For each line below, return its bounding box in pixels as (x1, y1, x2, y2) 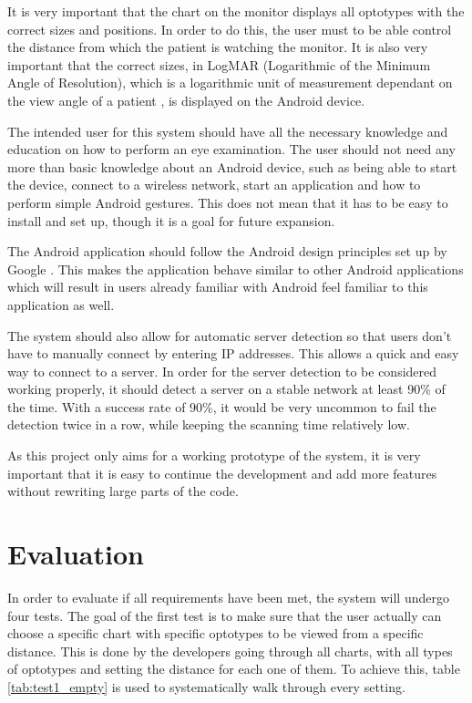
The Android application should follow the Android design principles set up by (7, 242, 447, 261)
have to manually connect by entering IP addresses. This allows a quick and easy (7, 344, 459, 363)
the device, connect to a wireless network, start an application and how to (7, 175, 421, 194)
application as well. (7, 295, 115, 314)
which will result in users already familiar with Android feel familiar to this (7, 277, 428, 296)
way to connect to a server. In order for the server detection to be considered (7, 361, 437, 380)
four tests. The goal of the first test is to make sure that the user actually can (7, 605, 442, 625)
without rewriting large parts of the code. (7, 481, 239, 501)
